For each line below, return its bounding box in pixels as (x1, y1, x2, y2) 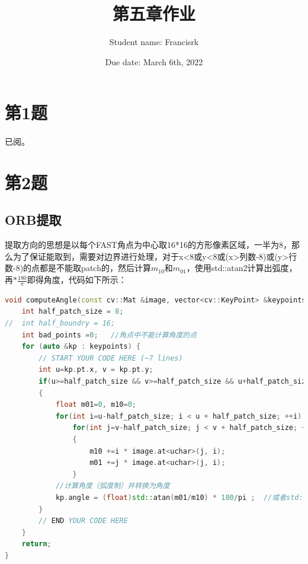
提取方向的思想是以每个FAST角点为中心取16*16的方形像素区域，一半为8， (5, 238, 291, 251)
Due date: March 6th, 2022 (105, 55, 203, 68)
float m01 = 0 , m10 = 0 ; (55, 400, 137, 409)
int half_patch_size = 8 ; (21, 307, 124, 316)
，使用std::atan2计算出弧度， (186, 262, 297, 274)
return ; (21, 540, 52, 549)
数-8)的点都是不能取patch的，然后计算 (5, 262, 151, 274)
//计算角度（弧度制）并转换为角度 (55, 482, 170, 490)
